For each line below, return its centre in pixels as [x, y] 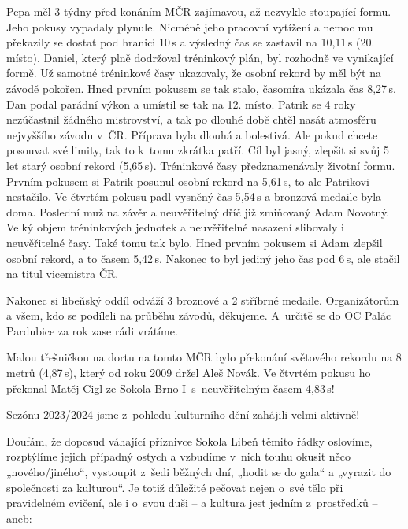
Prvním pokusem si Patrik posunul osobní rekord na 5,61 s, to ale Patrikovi [188, 181]
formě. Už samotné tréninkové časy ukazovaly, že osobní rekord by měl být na [194, 73]
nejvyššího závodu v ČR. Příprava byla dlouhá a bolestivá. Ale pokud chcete [192, 134]
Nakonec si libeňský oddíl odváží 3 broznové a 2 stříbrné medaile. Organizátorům [203, 300]
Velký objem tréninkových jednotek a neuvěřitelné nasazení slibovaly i [175, 227]
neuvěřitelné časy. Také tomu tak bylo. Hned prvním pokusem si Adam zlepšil [195, 242]
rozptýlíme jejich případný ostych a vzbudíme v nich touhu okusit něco [178, 456]
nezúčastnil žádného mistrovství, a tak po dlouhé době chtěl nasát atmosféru [191, 119]
